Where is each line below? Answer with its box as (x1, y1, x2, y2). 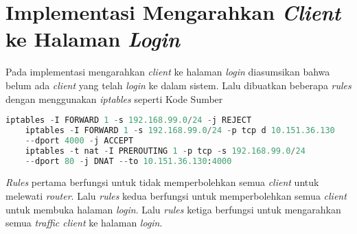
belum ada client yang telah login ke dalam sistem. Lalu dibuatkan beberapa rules (5, 78, 352, 92)
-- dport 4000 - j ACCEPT (25, 135, 134, 145)
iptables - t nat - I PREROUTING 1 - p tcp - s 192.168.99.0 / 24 (25, 145, 306, 156)
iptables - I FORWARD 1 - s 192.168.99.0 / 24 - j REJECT (5, 115, 252, 126)
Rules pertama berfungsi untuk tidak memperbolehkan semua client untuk (5, 175, 319, 189)
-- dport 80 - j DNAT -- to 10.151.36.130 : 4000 (25, 156, 232, 166)
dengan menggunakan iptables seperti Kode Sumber (5, 91, 223, 106)
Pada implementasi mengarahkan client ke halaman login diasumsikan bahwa (5, 65, 330, 79)
